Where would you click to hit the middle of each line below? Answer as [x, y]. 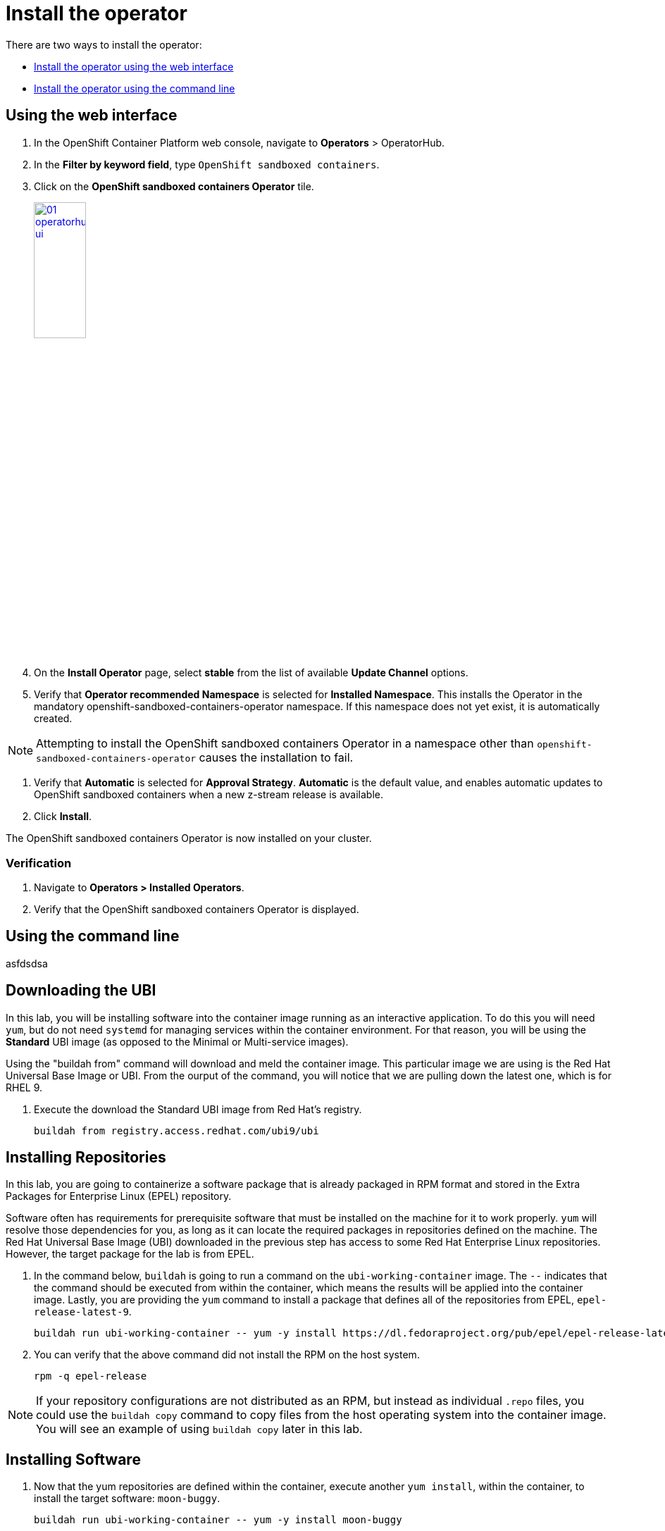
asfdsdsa [27, 963]
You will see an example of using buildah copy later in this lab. [199, 1429]
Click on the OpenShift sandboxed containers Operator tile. [174, 186]
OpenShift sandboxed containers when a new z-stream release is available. [209, 795]
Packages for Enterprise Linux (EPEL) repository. [119, 1196]
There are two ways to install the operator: [104, 44]
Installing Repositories [86, 1158]
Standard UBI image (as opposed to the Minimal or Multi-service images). [177, 1041]
